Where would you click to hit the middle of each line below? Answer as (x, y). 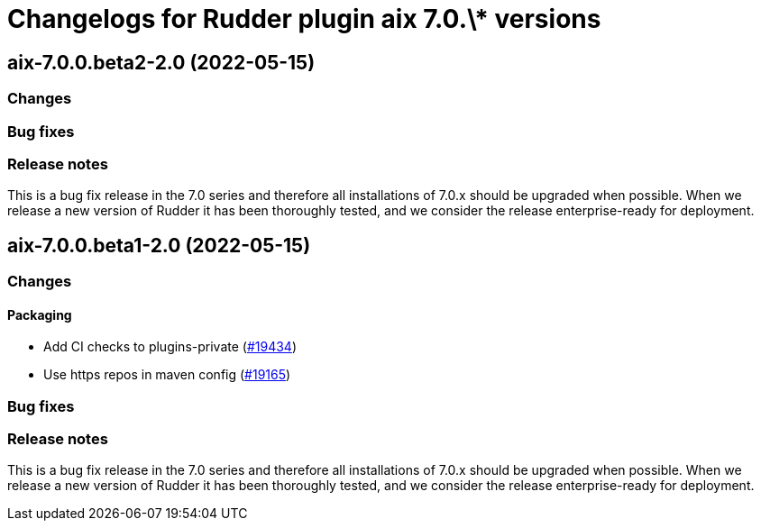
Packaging (40, 314)
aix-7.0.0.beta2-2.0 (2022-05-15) (161, 62)
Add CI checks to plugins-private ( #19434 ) (170, 347)
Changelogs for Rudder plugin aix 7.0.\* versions (304, 19)
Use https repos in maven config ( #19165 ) (167, 375)
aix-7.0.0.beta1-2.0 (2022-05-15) (159, 245)
